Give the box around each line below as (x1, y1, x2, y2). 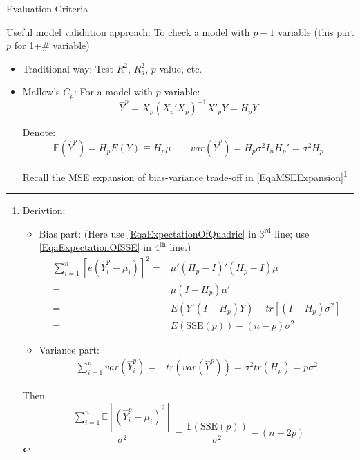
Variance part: (39, 342, 100, 356)
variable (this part (277, 24, 354, 39)
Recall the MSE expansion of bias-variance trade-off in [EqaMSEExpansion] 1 (22, 167, 348, 184)
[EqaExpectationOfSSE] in (39, 240, 152, 254)
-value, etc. (155, 61, 202, 75)
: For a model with (73, 84, 153, 99)
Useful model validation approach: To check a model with (6, 24, 250, 39)
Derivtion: (22, 203, 66, 218)
